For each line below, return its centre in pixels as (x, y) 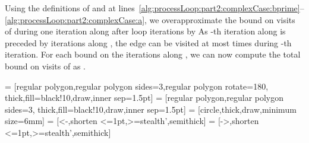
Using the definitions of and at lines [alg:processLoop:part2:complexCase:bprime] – (154, 8)
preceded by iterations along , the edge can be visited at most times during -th (148, 42)
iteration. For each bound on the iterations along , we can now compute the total (153, 54)
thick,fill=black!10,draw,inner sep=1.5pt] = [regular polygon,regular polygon (144, 98)
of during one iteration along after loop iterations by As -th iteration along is (145, 31)
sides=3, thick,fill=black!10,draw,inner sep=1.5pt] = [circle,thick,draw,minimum (151, 109)
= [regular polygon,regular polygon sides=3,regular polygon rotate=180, (137, 86)
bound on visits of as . (45, 66)
